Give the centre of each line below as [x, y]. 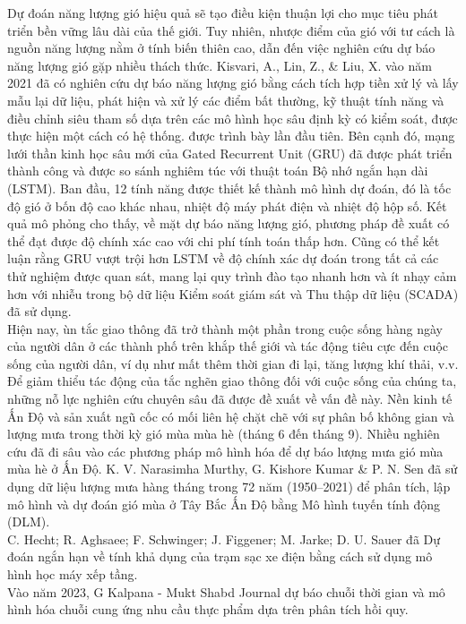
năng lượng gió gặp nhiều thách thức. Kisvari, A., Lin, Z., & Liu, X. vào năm [220, 65]
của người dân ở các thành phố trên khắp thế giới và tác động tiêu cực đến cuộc [228, 346]
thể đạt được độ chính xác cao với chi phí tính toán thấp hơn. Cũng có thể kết [224, 240]
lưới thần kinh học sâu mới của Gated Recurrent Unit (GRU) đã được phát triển [230, 153]
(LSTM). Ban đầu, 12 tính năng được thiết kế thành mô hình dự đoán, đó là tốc [229, 188]
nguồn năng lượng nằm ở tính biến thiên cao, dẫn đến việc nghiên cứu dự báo [221, 48]
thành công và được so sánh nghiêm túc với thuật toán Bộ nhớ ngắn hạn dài [218, 171]
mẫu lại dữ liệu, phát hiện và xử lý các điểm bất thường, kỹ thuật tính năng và [226, 100]
